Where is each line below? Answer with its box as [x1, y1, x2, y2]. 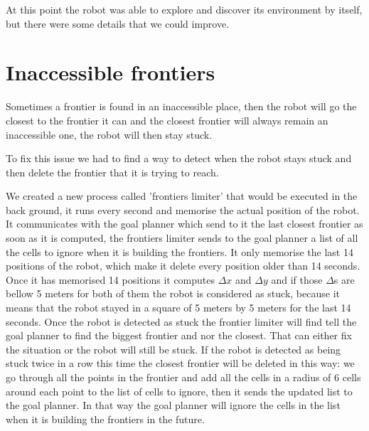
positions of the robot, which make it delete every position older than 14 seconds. [6, 258, 360, 273]
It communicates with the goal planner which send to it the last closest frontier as [6, 216, 363, 231]
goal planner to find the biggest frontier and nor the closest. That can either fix [6, 328, 352, 343]
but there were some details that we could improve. [6, 16, 230, 31]
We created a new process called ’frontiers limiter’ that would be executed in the [6, 188, 358, 203]
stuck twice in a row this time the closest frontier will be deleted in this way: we [6, 356, 355, 371]
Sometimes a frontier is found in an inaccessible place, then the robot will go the [6, 99, 357, 114]
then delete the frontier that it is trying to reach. [6, 164, 219, 179]
